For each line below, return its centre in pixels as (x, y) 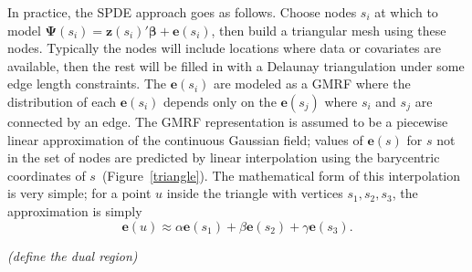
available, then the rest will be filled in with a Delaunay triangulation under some (236, 65)
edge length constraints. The (87, 84)
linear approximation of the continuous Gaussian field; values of (185, 139)
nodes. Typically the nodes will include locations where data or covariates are (224, 48)
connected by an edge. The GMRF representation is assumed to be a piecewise (228, 121)
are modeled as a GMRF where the (312, 84)
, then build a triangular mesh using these (329, 30)
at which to (406, 12)
